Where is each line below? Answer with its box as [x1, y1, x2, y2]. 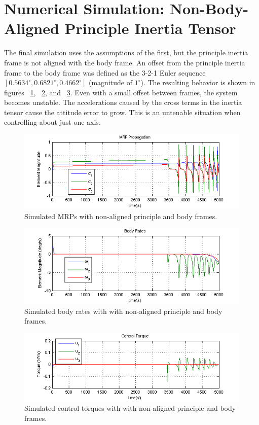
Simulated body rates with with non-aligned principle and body [24, 305, 223, 316]
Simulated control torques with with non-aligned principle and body [24, 403, 236, 413]
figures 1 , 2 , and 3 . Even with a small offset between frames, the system [4, 87, 238, 97]
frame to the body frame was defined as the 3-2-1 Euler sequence [4, 67, 206, 78]
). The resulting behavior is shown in [140, 77, 255, 88]
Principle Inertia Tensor [64, 18, 236, 39]
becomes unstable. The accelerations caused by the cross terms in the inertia [4, 97, 242, 108]
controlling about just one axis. [4, 117, 101, 127]
